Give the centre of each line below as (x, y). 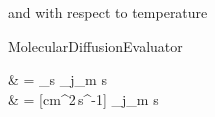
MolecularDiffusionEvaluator (95, 45)
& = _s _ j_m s (57, 79)
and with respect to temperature (108, 12)
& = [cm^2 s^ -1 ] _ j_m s (83, 98)
